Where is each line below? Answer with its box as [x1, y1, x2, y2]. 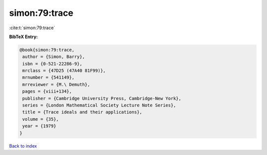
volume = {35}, [22, 116, 59, 122]
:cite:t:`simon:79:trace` [9, 25, 55, 31]
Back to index [9, 143, 37, 149]
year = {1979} [22, 123, 56, 129]
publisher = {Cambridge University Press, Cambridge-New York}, [22, 96, 181, 101]
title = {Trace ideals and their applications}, [22, 109, 142, 115]
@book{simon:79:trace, [19, 47, 75, 52]
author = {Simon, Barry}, [22, 54, 85, 59]
